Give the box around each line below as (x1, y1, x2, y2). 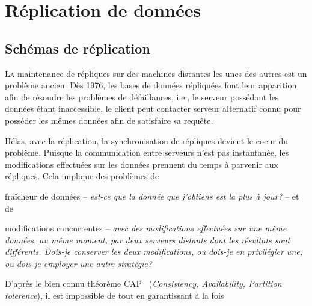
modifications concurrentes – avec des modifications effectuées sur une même (5, 222, 287, 234)
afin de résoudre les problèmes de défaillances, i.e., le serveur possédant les (5, 90, 279, 103)
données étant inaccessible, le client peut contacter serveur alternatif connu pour (5, 102, 301, 115)
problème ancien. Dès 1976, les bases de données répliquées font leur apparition (5, 79, 297, 91)
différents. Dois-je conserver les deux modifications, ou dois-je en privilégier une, (5, 245, 302, 258)
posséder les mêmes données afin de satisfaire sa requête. (5, 114, 213, 126)
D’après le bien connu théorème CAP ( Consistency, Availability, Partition (5, 277, 282, 290)
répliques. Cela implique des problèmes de (5, 170, 159, 182)
